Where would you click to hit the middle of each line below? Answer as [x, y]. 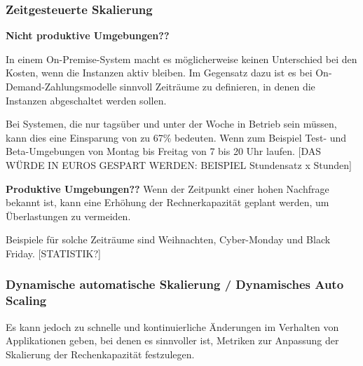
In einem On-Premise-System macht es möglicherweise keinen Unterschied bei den [181, 59]
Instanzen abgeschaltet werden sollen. [86, 100]
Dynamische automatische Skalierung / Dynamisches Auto [175, 284]
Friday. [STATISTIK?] [53, 253]
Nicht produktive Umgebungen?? [88, 35]
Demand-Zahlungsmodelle [61, 86]
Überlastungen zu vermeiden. [68, 216]
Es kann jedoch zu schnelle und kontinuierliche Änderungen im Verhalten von [172, 326]
